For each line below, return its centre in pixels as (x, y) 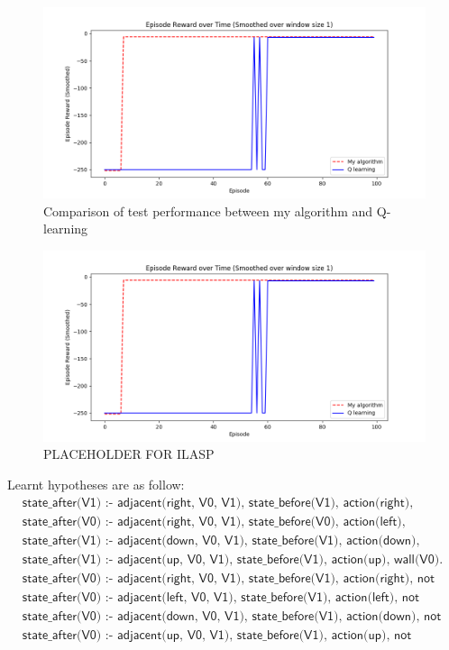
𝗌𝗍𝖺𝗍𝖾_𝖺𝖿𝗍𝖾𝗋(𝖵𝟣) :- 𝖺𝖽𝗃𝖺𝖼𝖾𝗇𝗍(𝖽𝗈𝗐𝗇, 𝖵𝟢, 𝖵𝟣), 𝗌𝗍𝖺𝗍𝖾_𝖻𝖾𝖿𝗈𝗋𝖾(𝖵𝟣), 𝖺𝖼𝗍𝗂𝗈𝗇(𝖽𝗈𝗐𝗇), (221, 540)
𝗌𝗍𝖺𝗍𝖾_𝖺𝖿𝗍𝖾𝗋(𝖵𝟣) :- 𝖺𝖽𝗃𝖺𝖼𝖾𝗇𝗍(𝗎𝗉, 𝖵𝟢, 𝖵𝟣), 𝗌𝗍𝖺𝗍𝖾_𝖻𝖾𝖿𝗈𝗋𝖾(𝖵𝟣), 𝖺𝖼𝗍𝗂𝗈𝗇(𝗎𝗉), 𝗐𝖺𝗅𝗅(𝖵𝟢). (233, 559)
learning (66, 229)
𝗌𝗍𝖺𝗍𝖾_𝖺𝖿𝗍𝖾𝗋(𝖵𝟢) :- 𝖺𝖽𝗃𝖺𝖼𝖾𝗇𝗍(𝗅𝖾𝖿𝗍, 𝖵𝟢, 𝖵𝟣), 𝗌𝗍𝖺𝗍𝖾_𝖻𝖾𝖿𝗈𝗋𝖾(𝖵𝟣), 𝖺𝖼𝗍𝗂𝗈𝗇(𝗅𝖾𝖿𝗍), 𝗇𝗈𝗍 (221, 597)
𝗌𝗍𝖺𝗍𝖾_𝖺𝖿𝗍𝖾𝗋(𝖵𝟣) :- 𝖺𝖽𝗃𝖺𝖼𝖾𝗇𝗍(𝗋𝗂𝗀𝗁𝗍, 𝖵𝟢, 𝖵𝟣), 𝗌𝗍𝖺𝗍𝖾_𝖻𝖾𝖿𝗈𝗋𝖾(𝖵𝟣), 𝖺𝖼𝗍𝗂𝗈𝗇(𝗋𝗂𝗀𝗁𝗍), (218, 503)
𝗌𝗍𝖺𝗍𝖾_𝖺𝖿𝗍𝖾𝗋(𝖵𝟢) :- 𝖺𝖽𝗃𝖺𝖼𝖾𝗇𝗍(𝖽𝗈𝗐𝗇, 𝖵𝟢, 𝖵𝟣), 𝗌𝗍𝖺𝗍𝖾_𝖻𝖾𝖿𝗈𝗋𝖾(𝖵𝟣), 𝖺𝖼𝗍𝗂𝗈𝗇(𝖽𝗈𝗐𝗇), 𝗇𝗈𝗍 (232, 616)
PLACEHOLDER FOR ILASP (129, 454)
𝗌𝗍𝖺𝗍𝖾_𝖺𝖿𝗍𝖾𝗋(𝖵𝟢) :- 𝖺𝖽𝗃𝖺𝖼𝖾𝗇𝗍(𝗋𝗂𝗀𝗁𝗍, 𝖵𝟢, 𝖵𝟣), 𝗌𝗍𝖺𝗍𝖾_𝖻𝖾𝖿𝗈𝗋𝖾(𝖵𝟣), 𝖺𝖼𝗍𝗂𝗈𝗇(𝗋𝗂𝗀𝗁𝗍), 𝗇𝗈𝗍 (229, 578)
